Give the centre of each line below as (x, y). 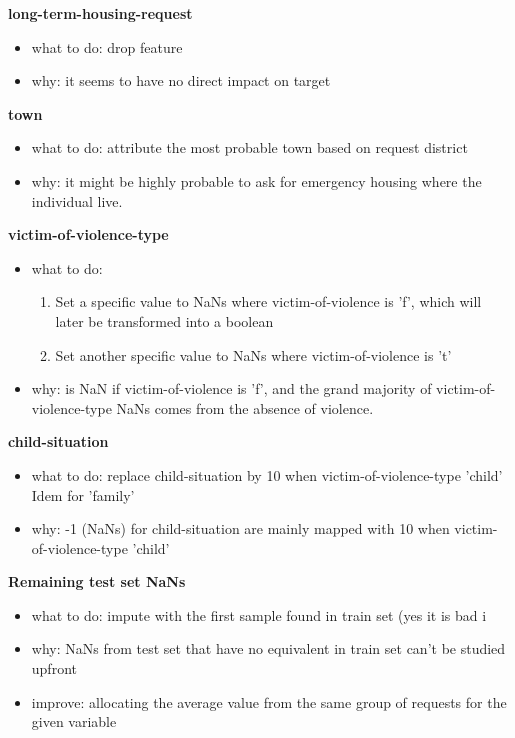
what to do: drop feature (107, 46)
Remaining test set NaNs (97, 581)
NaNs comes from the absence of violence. (245, 407)
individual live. (77, 200)
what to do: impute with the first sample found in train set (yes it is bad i (259, 614)
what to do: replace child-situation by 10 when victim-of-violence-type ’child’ (267, 474)
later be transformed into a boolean (164, 320)
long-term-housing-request (100, 13)
